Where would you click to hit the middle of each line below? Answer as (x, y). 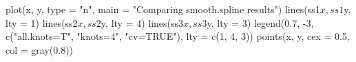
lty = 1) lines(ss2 (42, 22)
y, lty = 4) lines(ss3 (142, 22)
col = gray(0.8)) (40, 49)
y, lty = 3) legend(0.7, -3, (260, 22)
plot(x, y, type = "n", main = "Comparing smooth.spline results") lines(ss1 (163, 9)
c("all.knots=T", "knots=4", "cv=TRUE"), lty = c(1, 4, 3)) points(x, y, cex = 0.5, (178, 36)
